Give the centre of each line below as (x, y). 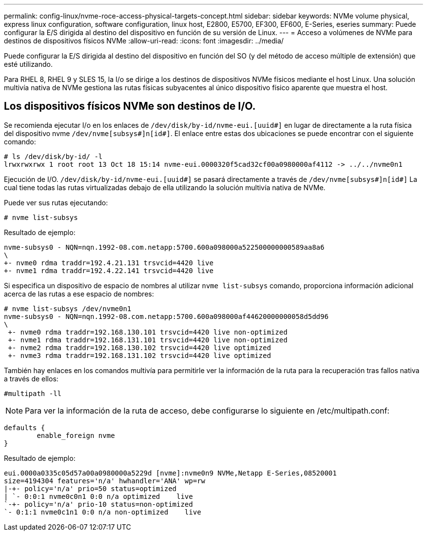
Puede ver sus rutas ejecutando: (56, 202)
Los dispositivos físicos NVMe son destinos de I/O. (130, 106)
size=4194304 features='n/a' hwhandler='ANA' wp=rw (105, 481)
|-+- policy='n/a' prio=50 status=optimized (90, 488)
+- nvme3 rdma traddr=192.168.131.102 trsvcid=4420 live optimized (139, 355)
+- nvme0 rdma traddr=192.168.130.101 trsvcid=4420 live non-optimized (148, 332)
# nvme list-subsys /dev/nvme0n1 (68, 308)
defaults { (25, 427)
